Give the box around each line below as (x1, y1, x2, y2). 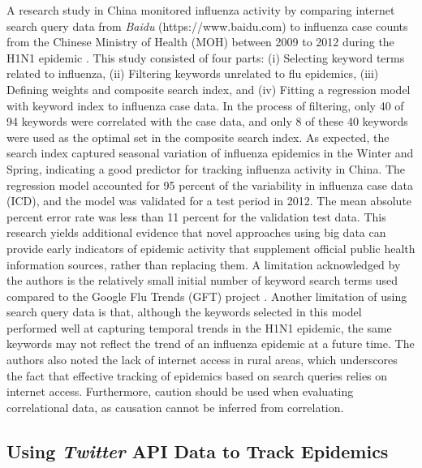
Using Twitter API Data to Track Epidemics (6, 438, 389, 463)
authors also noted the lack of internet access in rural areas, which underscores (6, 351, 398, 368)
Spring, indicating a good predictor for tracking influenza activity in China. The (6, 160, 406, 177)
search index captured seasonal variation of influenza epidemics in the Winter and (6, 144, 414, 161)
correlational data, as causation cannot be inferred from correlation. (6, 398, 344, 415)
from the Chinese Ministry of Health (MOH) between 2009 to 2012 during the (6, 33, 394, 50)
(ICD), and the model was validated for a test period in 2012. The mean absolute (6, 192, 412, 209)
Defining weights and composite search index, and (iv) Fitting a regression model (6, 80, 411, 97)
